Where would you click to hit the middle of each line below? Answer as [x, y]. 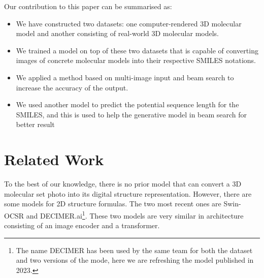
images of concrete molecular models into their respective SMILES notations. [136, 60]
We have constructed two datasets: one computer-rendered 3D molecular [129, 23]
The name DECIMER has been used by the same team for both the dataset [134, 250]
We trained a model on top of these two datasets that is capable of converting [137, 50]
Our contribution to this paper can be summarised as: [88, 6]
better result [35, 124]
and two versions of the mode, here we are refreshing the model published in [135, 260]
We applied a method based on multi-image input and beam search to [125, 77]
